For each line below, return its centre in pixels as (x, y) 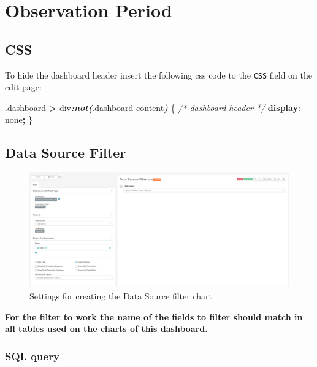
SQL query (32, 356)
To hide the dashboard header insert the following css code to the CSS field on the (159, 75)
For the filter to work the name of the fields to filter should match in (154, 316)
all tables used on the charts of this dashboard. (106, 329)
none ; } (19, 119)
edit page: (23, 87)
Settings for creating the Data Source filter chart (121, 296)
